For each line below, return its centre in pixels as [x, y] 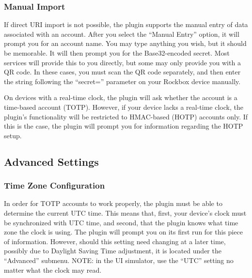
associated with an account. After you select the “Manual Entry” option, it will [122, 34]
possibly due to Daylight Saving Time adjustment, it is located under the [113, 251]
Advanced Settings [51, 161]
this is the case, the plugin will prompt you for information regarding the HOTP [124, 126]
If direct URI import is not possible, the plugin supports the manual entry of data [126, 24]
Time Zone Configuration [55, 185]
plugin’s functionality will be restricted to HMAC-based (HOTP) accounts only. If [126, 116]
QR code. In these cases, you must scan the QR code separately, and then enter [122, 72]
